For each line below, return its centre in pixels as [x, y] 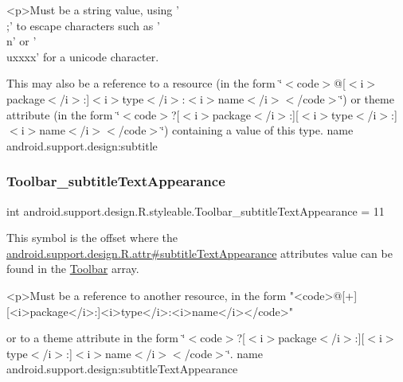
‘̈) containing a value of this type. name [257, 130]
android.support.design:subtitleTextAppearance [122, 369]
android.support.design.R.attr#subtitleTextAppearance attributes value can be [200, 253]
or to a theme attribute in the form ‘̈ [96, 338]
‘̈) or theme [367, 98]
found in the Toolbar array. [73, 269]
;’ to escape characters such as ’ [83, 25]
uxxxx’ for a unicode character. [83, 56]
